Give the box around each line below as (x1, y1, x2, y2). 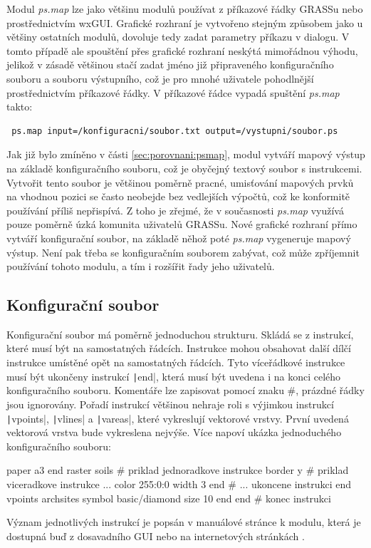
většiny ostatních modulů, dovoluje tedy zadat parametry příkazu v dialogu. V (6, 29, 350, 44)
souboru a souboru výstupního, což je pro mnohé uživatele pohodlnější (6, 71, 314, 86)
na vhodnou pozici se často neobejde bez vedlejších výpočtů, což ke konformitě (6, 189, 350, 204)
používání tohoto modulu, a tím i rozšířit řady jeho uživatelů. (6, 259, 275, 274)
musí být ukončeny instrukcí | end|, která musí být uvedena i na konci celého (6, 368, 341, 383)
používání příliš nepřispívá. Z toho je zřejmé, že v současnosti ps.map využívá (6, 202, 344, 217)
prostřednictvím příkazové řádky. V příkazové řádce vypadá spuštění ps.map (6, 85, 340, 100)
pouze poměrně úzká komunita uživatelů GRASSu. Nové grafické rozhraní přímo (6, 217, 357, 232)
